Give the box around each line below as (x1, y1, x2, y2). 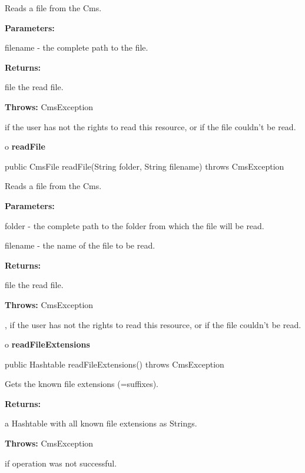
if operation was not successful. (5, 457, 117, 469)
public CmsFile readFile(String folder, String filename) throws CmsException (5, 160, 284, 172)
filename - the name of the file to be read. (5, 239, 155, 252)
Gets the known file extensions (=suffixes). (5, 378, 159, 390)
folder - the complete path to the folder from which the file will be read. (5, 219, 264, 231)
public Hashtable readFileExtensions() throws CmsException (5, 358, 224, 370)
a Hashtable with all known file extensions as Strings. (5, 417, 197, 429)
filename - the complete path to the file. (5, 41, 148, 54)
